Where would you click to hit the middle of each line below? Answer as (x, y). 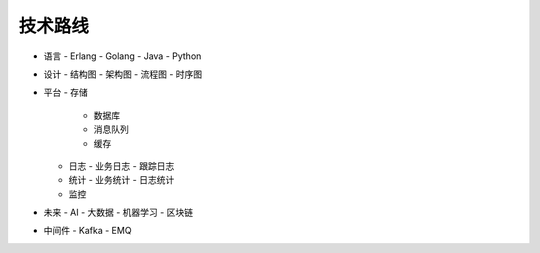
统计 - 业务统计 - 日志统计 (121, 180)
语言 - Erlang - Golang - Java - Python (122, 56)
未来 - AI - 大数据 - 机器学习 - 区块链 (118, 212)
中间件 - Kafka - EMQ (87, 231)
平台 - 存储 (66, 92)
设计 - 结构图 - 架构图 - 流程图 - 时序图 (123, 74)
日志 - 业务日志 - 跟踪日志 (121, 166)
